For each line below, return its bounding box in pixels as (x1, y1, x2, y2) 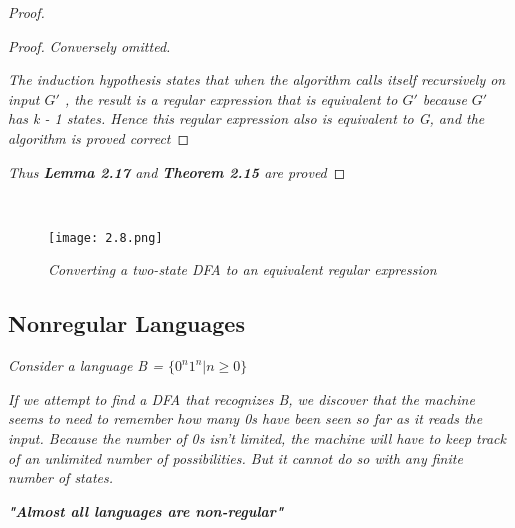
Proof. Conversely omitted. (8, 35, 171, 56)
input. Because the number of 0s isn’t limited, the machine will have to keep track (8, 427, 506, 448)
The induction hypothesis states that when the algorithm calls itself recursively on (8, 69, 506, 90)
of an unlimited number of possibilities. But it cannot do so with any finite (8, 447, 463, 468)
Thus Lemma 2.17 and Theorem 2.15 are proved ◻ (8, 161, 346, 182)
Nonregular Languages (8, 308, 245, 339)
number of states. (8, 467, 114, 488)
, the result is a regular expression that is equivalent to (64, 88, 398, 109)
